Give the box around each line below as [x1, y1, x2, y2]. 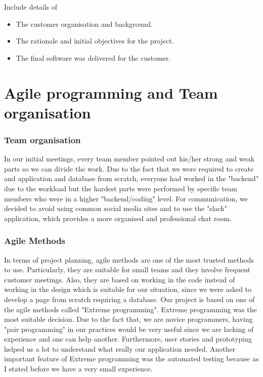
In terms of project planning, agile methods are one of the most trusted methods [4, 254, 254, 265]
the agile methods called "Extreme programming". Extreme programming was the [4, 304, 257, 314]
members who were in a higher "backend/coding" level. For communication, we [4, 193, 248, 203]
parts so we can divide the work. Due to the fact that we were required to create [4, 163, 254, 174]
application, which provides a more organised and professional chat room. [4, 213, 232, 223]
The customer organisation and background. [16, 18, 153, 29]
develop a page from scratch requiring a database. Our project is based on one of [4, 294, 255, 304]
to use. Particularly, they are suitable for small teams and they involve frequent [4, 264, 250, 275]
